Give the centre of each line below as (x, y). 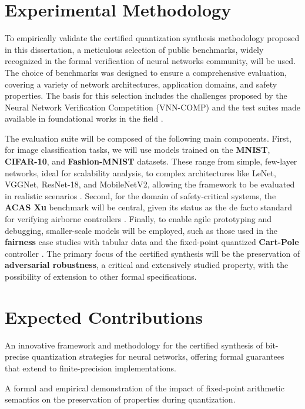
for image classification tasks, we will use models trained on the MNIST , (138, 150)
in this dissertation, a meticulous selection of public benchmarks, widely (134, 49)
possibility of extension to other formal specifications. (101, 276)
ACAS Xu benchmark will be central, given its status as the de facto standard (149, 207)
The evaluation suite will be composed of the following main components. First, (148, 138)
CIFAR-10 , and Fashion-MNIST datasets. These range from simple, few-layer (151, 161)
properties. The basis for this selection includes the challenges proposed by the (146, 95)
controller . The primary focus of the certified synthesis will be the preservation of (152, 253)
